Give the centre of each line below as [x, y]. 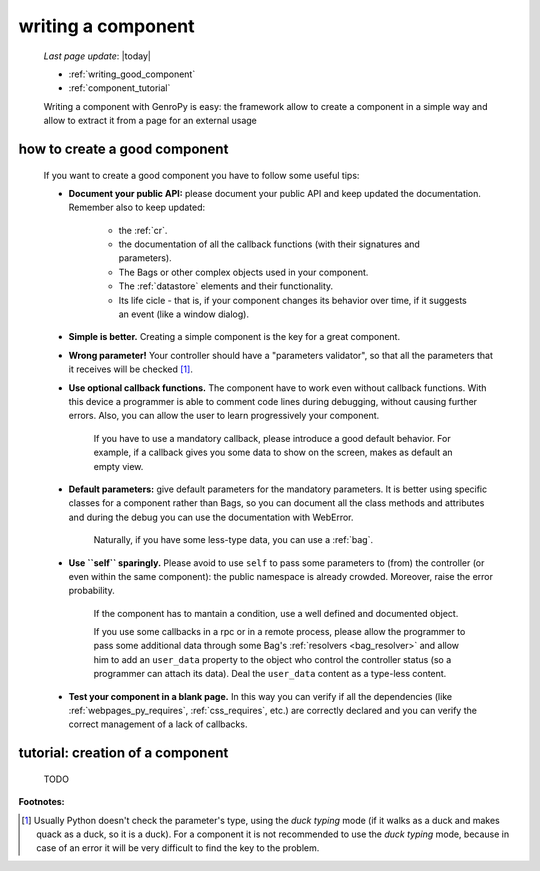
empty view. [118, 466]
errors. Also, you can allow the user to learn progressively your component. [224, 416]
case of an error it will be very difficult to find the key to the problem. [178, 848]
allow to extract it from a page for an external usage [150, 121]
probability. [91, 591]
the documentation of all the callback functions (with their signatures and [269, 244]
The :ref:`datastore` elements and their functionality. [226, 286]
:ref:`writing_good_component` [132, 74]
